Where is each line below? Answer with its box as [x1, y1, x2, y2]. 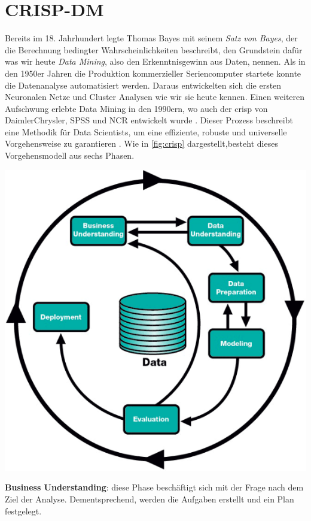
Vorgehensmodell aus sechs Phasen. [5, 149, 135, 162]
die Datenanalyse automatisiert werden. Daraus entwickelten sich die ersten [5, 78, 282, 91]
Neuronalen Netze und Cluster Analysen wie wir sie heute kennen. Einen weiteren [5, 90, 305, 103]
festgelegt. [5, 504, 42, 517]
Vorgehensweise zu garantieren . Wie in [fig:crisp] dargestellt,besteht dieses [5, 137, 278, 150]
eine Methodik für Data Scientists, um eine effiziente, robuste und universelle [5, 125, 287, 138]
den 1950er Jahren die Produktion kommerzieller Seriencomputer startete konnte [5, 66, 301, 79]
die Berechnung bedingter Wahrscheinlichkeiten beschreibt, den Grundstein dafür [5, 43, 303, 56]
